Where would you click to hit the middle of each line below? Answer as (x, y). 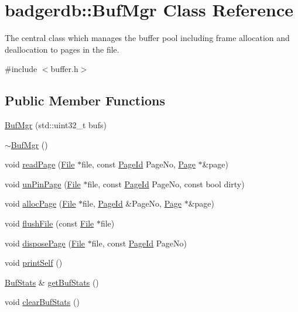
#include (21, 69)
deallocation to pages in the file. (62, 49)
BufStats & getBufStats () (52, 282)
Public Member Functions (85, 100)
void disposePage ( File (45, 243)
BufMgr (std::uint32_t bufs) (56, 125)
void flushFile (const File (49, 223)
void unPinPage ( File (43, 184)
